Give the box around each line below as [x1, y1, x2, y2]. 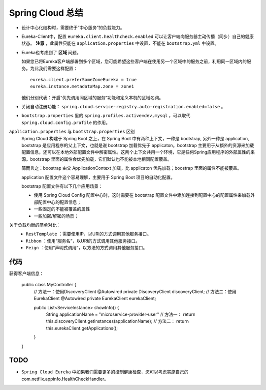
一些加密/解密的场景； [33, 213, 79, 219]
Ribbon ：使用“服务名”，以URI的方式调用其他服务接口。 [26, 238, 140, 243]
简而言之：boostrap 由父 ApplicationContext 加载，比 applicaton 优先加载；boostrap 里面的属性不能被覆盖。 [21, 165, 242, 171]
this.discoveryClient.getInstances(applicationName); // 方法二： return [46, 318, 189, 324]
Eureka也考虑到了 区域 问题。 [21, 49, 81, 55]
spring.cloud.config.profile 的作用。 [21, 120, 110, 125]
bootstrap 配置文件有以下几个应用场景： [21, 183, 103, 189]
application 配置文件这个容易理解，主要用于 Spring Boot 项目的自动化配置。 [21, 174, 175, 180]
